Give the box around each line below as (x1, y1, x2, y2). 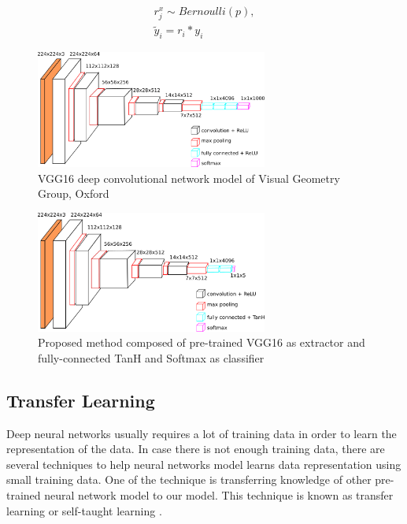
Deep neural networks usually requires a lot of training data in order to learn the (6, 425, 397, 441)
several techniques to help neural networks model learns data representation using (6, 455, 401, 472)
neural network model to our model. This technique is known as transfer (44, 486, 394, 503)
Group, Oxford (38, 185, 109, 202)
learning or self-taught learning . (6, 502, 162, 518)
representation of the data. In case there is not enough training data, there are (6, 440, 385, 457)
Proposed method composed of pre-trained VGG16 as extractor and (38, 334, 365, 351)
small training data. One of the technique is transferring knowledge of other (6, 471, 372, 488)
